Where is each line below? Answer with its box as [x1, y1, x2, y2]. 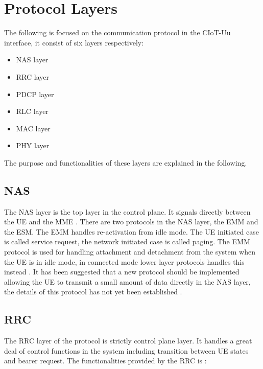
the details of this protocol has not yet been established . [4, 286, 182, 297]
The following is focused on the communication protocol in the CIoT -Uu [4, 27, 231, 38]
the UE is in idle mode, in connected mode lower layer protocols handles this [4, 256, 245, 267]
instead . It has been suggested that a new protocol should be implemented [4, 266, 240, 277]
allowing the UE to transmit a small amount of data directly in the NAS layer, [4, 276, 251, 287]
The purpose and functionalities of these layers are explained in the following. [4, 157, 247, 168]
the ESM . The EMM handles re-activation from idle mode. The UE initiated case [4, 226, 259, 237]
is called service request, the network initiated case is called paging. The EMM [4, 236, 250, 247]
